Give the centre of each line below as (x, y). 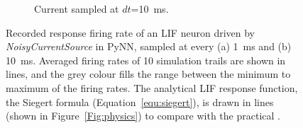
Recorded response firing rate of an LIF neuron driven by (130, 32)
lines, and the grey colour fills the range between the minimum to (148, 74)
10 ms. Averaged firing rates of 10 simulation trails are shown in (146, 60)
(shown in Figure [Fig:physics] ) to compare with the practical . (143, 116)
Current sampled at (77, 8)
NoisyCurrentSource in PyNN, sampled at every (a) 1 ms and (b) (149, 46)
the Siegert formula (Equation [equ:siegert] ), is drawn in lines (140, 101)
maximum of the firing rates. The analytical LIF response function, (152, 87)
